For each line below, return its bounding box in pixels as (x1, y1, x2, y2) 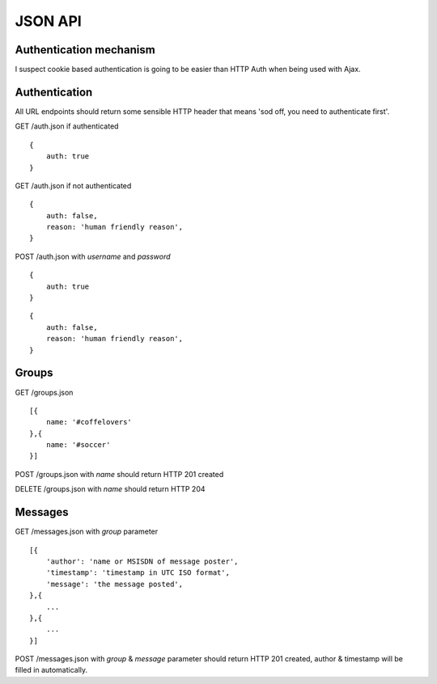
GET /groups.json (15, 387, 74, 397)
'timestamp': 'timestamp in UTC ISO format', (45, 568, 231, 577)
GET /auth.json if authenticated (15, 121, 119, 131)
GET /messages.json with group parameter (15, 526, 159, 537)
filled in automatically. (15, 665, 88, 675)
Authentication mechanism (15, 43, 155, 57)
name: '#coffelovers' (45, 417, 133, 427)
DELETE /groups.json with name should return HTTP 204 (15, 484, 206, 494)
